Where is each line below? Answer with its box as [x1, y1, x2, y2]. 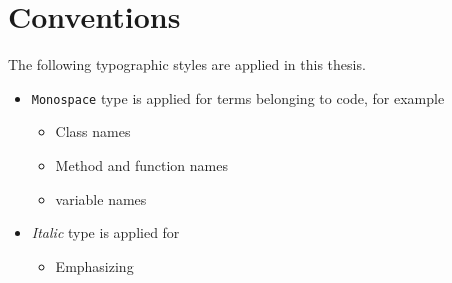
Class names [55, 121, 131, 142]
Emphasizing [55, 255, 134, 276]
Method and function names [55, 154, 228, 175]
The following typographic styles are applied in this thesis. [8, 54, 366, 75]
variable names [55, 188, 147, 209]
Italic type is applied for [31, 222, 180, 243]
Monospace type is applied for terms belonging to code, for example [31, 87, 445, 108]
